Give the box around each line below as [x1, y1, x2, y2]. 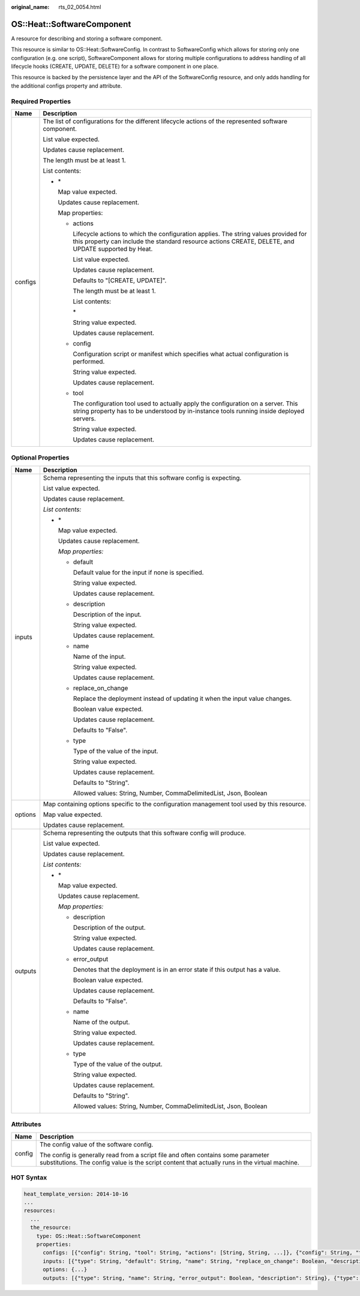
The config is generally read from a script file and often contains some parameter [40, 1151, 269, 1159]
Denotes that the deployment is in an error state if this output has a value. [73, 965, 281, 974]
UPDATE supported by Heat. [73, 245, 153, 253]
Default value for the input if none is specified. [73, 568, 204, 577]
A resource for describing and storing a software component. [11, 35, 163, 42]
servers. [73, 414, 96, 423]
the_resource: [30, 1224, 72, 1231]
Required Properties [11, 97, 71, 105]
